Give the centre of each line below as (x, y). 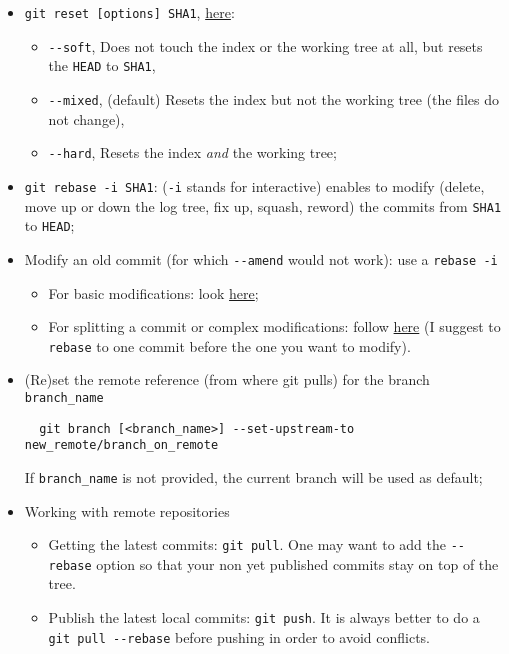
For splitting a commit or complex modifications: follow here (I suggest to (274, 326)
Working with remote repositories (127, 510)
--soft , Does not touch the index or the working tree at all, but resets (265, 45)
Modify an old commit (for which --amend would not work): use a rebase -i (261, 258)
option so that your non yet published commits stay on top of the (297, 563)
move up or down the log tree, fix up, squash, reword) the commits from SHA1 (263, 205)
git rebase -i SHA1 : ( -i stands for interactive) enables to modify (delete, (254, 185)
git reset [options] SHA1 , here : (129, 12)
